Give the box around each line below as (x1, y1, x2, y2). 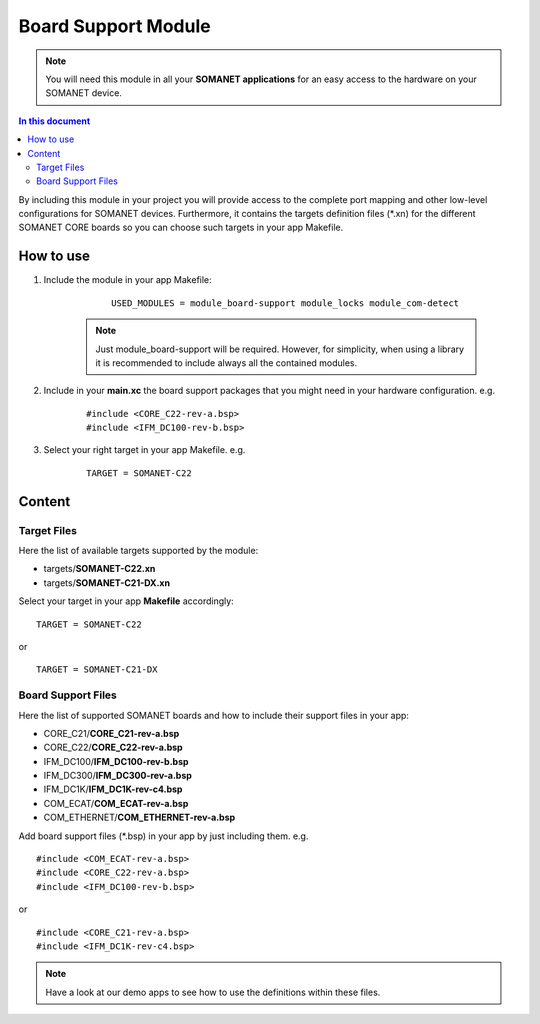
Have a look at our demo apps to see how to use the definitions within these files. (45, 986, 381, 998)
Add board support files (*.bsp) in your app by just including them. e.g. (18, 830, 309, 842)
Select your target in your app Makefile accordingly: (18, 595, 234, 607)
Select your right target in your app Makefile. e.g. (43, 444, 246, 456)
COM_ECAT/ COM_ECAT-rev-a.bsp (43, 797, 189, 809)
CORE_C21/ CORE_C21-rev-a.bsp (43, 727, 180, 739)
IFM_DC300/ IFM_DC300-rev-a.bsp (43, 770, 192, 782)
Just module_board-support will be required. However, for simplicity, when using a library (95, 343, 465, 355)
